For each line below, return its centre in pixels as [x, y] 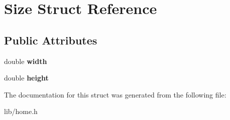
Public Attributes [51, 40]
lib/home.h [21, 111]
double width [26, 61]
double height [26, 78]
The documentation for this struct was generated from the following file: [115, 94]
